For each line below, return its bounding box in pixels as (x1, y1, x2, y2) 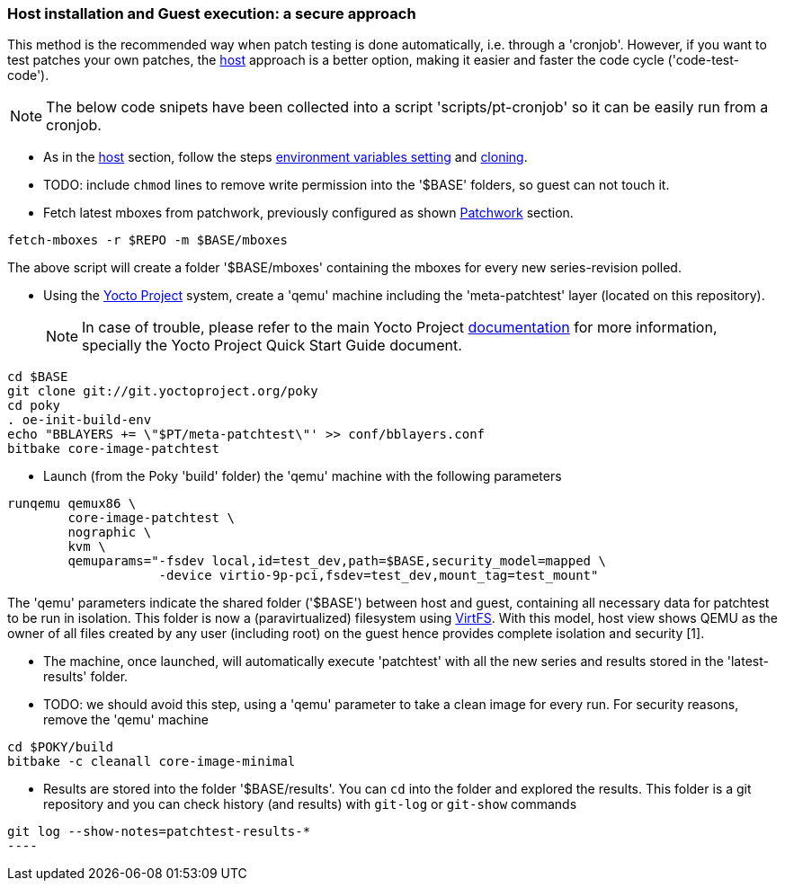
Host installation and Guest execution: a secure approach (7, 4, 416, 22)
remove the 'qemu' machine (43, 712, 209, 728)
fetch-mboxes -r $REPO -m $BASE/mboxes (7, 233, 288, 248)
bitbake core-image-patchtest (7, 441, 220, 457)
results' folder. (43, 669, 129, 685)
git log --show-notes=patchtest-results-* (7, 824, 311, 839)
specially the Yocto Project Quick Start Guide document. (82, 336, 462, 355)
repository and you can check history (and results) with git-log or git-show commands (43, 796, 577, 813)
